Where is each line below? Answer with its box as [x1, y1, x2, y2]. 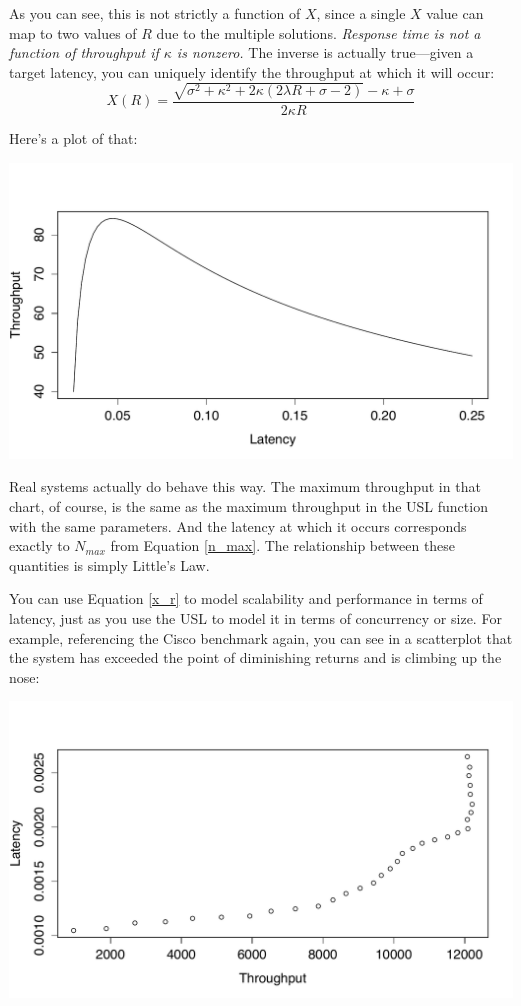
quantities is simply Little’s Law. [9, 554, 210, 575]
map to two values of [9, 22, 137, 43]
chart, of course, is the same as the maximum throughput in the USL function [9, 496, 488, 517]
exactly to [9, 535, 70, 556]
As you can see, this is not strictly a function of [9, 3, 301, 23]
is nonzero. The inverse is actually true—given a [176, 42, 474, 63]
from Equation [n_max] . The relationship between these [110, 535, 456, 556]
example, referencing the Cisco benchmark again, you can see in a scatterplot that [9, 627, 513, 648]
